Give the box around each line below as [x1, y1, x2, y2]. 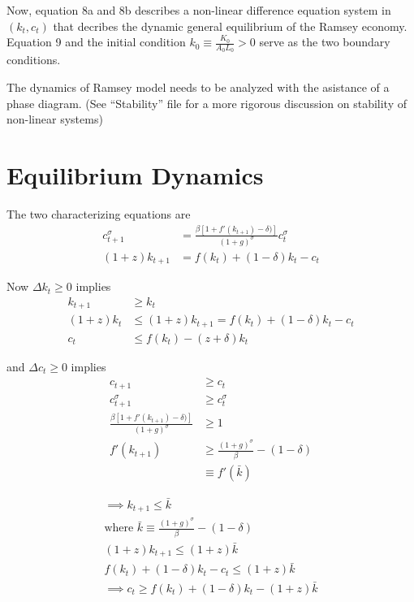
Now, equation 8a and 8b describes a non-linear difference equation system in [6, 2, 391, 18]
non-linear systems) [6, 110, 103, 128]
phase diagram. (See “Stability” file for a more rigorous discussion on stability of [6, 94, 408, 111]
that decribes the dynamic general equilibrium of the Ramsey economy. [53, 17, 408, 34]
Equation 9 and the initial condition [6, 33, 186, 50]
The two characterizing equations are [6, 205, 191, 222]
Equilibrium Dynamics [6, 158, 264, 191]
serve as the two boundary [259, 33, 390, 50]
